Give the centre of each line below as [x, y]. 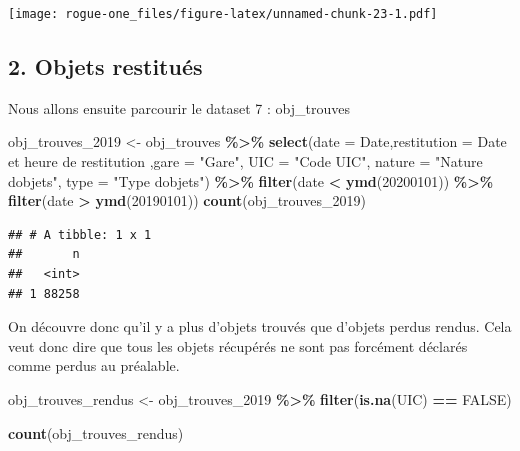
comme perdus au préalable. [94, 365]
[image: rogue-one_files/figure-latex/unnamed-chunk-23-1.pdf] [223, 14]
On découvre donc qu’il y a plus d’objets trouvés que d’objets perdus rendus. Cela [260, 326]
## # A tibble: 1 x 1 [80, 234]
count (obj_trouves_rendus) [96, 432]
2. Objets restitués [105, 66]
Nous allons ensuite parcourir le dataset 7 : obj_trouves [179, 107]
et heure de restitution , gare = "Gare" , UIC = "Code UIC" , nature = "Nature [245, 161]
